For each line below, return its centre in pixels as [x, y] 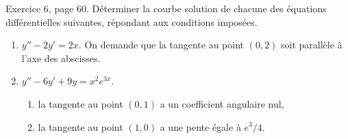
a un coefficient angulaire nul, [222, 103]
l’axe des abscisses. [61, 58]
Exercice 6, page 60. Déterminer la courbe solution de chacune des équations [166, 8]
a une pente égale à [200, 126]
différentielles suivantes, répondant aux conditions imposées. [132, 21]
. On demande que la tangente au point [161, 45]
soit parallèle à [312, 45]
